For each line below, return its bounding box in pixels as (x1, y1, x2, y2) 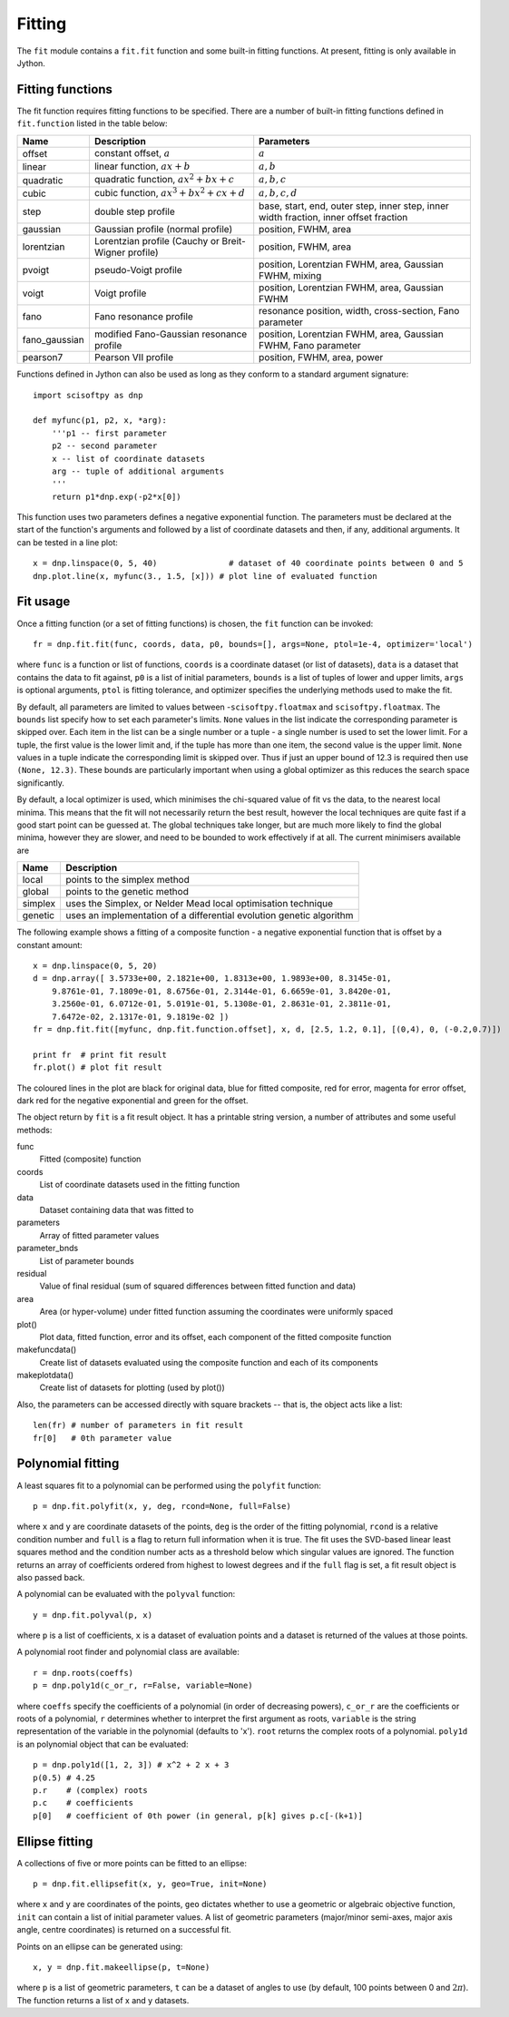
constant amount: (16, 939, 83, 950)
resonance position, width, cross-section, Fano (259, 305, 460, 318)
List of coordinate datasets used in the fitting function (39, 1180, 240, 1190)
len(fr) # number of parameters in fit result (33, 1420, 244, 1431)
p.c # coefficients (33, 1797, 134, 1808)
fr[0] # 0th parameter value (33, 1433, 172, 1443)
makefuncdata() (16, 1344, 77, 1356)
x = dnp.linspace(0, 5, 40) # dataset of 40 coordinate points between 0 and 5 (33, 558, 464, 569)
